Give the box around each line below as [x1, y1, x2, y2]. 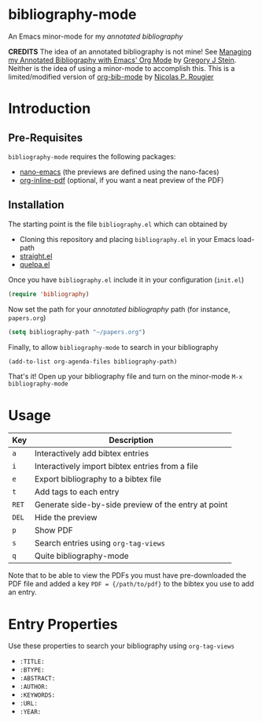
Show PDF [34, 525, 73, 536]
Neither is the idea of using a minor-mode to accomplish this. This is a [8, 63, 235, 73]
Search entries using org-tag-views [34, 538, 166, 549]
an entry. [8, 587, 37, 597]
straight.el [19, 251, 53, 261]
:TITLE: [19, 658, 45, 666]
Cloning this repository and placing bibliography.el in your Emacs [19, 234, 236, 244]
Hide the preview [34, 512, 98, 523]
